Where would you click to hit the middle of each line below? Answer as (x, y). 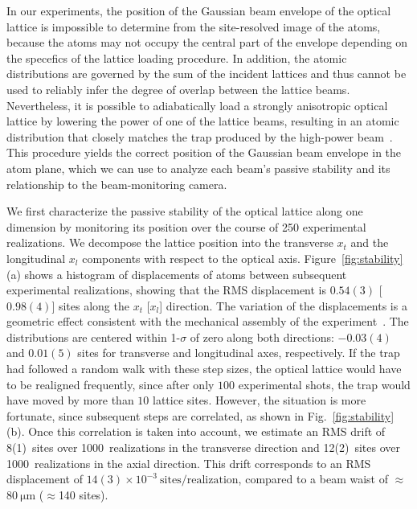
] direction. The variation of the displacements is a (283, 305)
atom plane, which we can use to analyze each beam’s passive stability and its (198, 168)
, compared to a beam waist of (313, 479)
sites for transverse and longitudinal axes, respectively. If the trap (239, 353)
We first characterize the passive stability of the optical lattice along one (185, 211)
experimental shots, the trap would (324, 384)
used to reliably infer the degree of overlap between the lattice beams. (178, 89)
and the (370, 242)
